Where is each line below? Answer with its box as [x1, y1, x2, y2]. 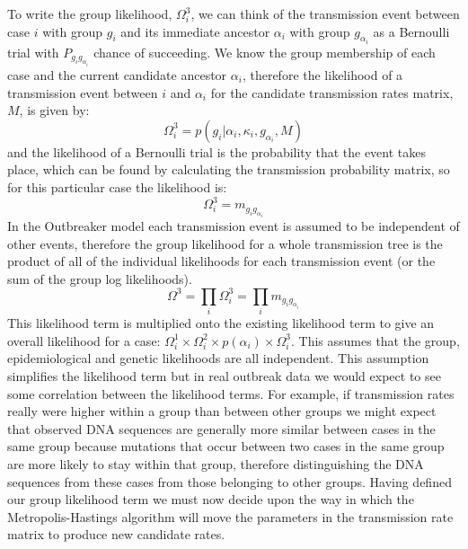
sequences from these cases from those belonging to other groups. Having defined [7, 472, 452, 491]
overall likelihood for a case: [7, 331, 161, 350]
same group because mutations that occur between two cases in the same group [7, 437, 445, 456]
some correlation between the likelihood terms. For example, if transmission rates [7, 384, 455, 403]
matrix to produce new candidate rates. [7, 525, 225, 544]
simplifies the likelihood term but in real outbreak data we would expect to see [7, 367, 441, 385]
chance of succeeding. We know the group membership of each [93, 43, 436, 62]
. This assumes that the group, [291, 331, 460, 350]
